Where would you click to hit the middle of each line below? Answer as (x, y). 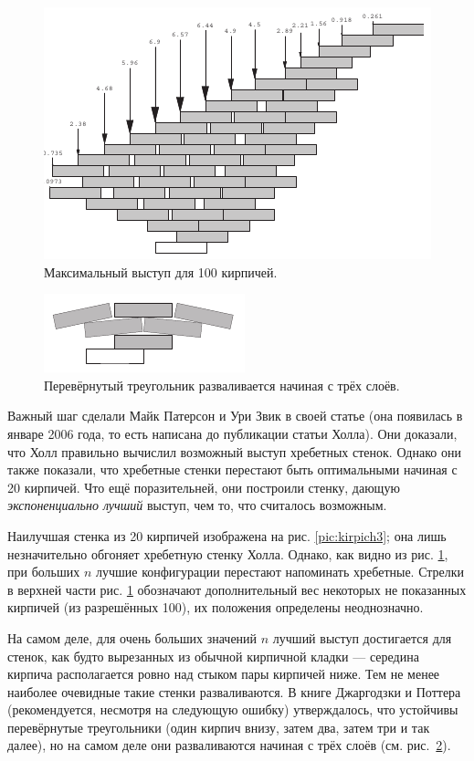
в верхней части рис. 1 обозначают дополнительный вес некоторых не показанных (237, 589)
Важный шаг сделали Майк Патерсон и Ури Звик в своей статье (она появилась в (235, 416)
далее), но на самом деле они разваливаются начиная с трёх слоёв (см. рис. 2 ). (229, 745)
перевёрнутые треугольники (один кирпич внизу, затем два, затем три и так (219, 727)
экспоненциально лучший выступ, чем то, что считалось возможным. (197, 505)
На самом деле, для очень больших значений (132, 637)
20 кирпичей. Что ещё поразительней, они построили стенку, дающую (204, 487)
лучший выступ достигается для (362, 637)
